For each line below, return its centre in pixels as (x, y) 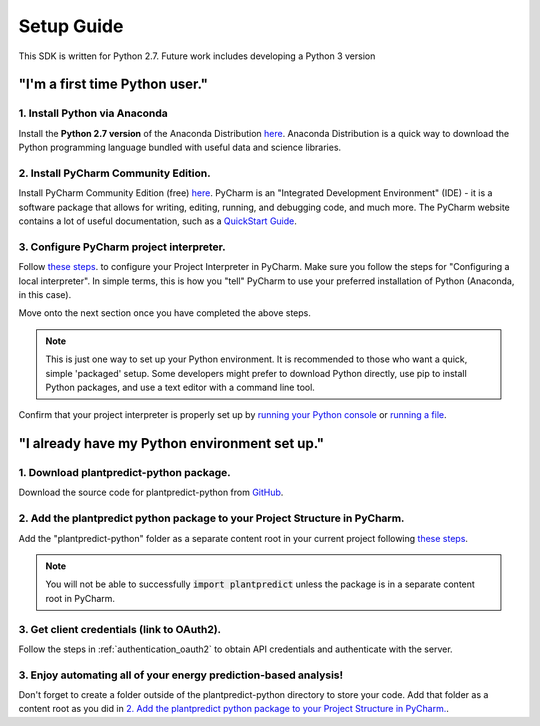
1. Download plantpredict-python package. (124, 473)
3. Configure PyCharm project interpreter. (122, 247)
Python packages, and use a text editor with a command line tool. (180, 387)
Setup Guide (71, 26)
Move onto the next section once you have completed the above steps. (165, 313)
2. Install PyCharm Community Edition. (114, 173)
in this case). (45, 294)
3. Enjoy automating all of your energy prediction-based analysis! (181, 675)
